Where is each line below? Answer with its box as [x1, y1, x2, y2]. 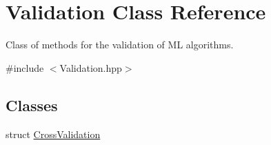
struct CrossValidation [6, 126, 101, 141]
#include [6, 60, 44, 75]
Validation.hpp [59, 60, 122, 75]
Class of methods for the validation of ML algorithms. [6, 37, 234, 52]
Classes [6, 94, 58, 115]
